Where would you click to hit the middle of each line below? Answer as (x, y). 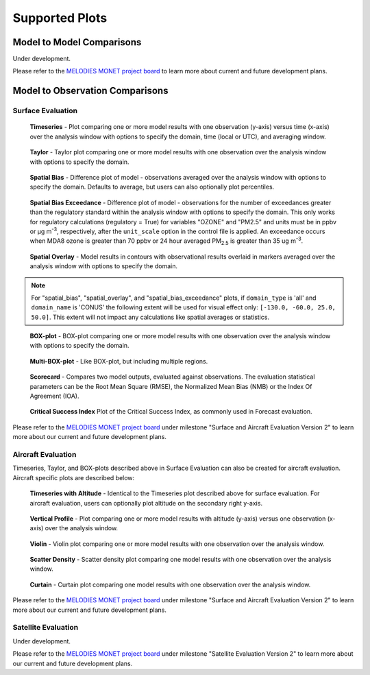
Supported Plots (60, 18)
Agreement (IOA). (54, 396)
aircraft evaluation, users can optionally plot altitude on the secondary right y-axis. (146, 503)
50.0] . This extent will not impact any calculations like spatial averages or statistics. (150, 317)
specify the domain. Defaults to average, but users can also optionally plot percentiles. (152, 187)
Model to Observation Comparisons (90, 91)
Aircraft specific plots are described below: (74, 477)
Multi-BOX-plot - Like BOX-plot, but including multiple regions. (119, 361)
